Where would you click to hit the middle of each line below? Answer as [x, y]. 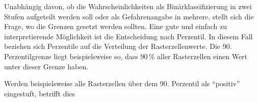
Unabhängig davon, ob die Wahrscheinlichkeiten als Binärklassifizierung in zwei [128, 6]
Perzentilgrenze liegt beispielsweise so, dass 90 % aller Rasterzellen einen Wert [126, 56]
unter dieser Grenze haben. [46, 66]
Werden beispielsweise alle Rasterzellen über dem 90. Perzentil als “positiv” [122, 83]
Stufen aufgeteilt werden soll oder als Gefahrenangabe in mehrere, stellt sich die [129, 16]
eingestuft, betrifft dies [40, 93]
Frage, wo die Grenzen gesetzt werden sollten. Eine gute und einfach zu [116, 26]
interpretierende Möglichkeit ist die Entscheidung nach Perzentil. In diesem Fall [128, 36]
